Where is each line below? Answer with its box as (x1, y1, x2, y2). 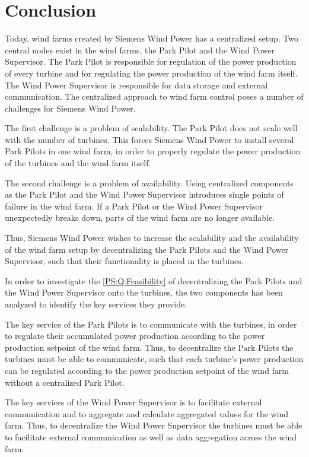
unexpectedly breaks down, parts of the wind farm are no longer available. (5, 211, 275, 224)
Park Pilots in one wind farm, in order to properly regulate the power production (5, 145, 301, 157)
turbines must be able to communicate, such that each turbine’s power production (5, 353, 304, 365)
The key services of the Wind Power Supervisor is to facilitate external (5, 396, 262, 408)
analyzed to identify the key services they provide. (5, 298, 187, 310)
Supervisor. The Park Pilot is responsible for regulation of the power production (5, 55, 297, 68)
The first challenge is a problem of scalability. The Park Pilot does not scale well (5, 122, 298, 134)
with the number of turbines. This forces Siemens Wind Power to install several (5, 133, 294, 145)
